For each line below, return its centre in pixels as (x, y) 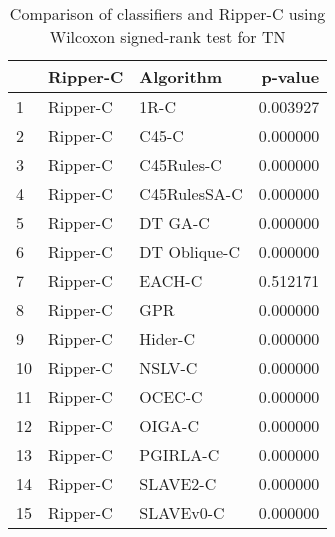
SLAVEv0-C (182, 512)
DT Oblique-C (190, 251)
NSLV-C (168, 367)
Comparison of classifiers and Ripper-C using (167, 13)
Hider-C (167, 338)
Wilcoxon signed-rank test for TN (167, 36)
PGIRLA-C (179, 454)
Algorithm (181, 76)
